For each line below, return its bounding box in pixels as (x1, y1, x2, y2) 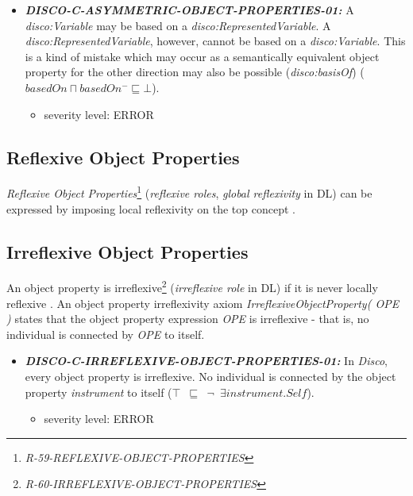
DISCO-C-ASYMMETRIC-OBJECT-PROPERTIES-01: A (25, 2, 354, 17)
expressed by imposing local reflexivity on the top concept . (6, 200, 295, 217)
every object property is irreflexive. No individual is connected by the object (25, 368, 396, 385)
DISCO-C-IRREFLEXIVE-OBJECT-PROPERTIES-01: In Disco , (25, 352, 388, 369)
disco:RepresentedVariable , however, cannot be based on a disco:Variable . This (25, 33, 406, 49)
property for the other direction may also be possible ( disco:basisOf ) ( (25, 63, 365, 80)
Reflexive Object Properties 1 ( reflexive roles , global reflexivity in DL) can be (6, 183, 372, 202)
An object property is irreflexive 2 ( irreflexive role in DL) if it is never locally (6, 277, 378, 296)
